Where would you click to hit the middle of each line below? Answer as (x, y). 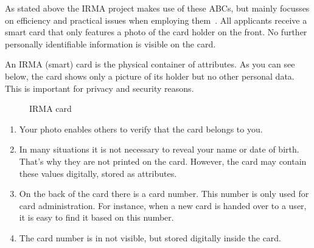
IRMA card (51, 108)
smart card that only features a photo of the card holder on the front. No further (156, 32)
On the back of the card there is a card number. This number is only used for (164, 194)
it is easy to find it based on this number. (96, 217)
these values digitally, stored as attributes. (98, 173)
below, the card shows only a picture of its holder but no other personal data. (150, 76)
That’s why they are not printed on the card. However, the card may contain (163, 161)
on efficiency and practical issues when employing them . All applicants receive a (156, 20)
